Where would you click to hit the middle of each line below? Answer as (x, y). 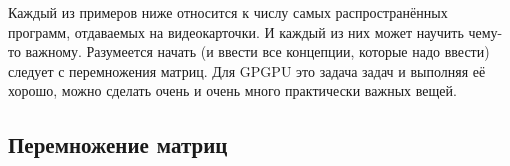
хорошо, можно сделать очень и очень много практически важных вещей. (232, 90)
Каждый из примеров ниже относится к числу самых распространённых (228, 12)
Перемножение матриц (118, 144)
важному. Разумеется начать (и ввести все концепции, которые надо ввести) (257, 51)
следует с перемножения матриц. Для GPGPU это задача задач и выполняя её (247, 70)
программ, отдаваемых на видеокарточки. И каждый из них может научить (236, 31)
